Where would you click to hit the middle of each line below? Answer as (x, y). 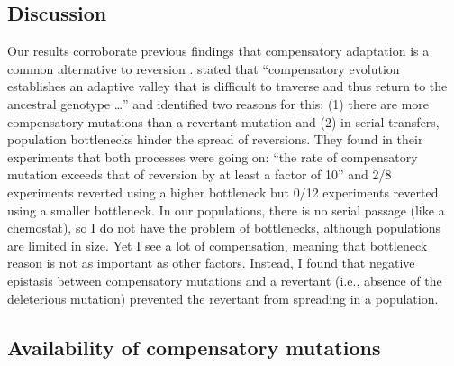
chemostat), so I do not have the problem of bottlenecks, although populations (224, 228)
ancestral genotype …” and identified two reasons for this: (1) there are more (218, 103)
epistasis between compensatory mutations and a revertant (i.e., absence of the (225, 280)
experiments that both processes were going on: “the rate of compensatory (213, 156)
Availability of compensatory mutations (194, 347)
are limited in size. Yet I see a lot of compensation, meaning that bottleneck (218, 245)
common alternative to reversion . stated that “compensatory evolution (204, 68)
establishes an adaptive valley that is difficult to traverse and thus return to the (227, 86)
